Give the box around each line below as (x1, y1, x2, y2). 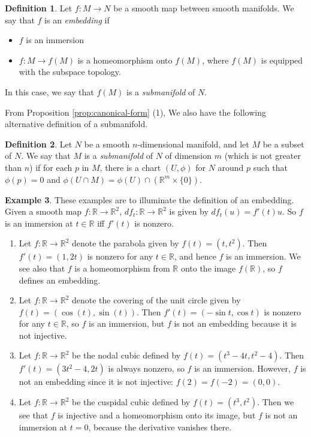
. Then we (257, 396, 294, 408)
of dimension (165, 149, 212, 162)
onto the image (180, 261, 236, 274)
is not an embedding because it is (174, 317, 297, 330)
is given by (169, 205, 209, 218)
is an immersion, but (89, 317, 165, 330)
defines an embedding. (19, 273, 101, 286)
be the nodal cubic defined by (71, 349, 181, 361)
